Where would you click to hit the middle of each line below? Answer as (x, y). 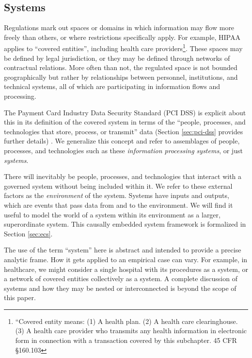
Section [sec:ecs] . (28, 233)
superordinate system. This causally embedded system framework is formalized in (125, 224)
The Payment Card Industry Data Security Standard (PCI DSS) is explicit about (125, 112)
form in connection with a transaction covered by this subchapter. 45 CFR (126, 340)
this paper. (20, 297)
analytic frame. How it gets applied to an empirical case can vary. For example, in (126, 259)
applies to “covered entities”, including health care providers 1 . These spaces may (123, 48)
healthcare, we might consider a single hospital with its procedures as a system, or (126, 269)
